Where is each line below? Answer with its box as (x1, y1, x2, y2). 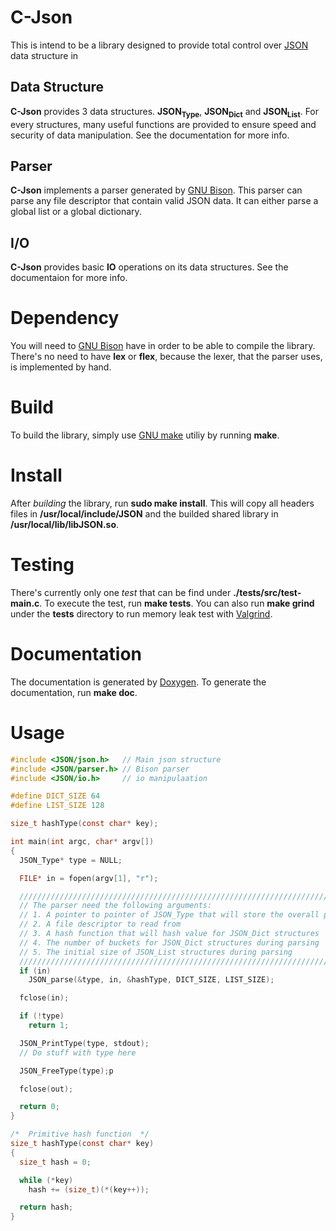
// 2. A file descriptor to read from (19, 919, 182, 930)
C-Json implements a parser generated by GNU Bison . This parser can (10, 184, 303, 196)
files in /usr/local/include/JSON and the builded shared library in (10, 507, 279, 520)
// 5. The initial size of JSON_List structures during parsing (19, 947, 293, 957)
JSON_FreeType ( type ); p (19, 1066, 114, 1076)
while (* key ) (19, 1175, 74, 1185)
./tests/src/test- (233, 586, 302, 598)
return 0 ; (19, 1102, 60, 1112)
